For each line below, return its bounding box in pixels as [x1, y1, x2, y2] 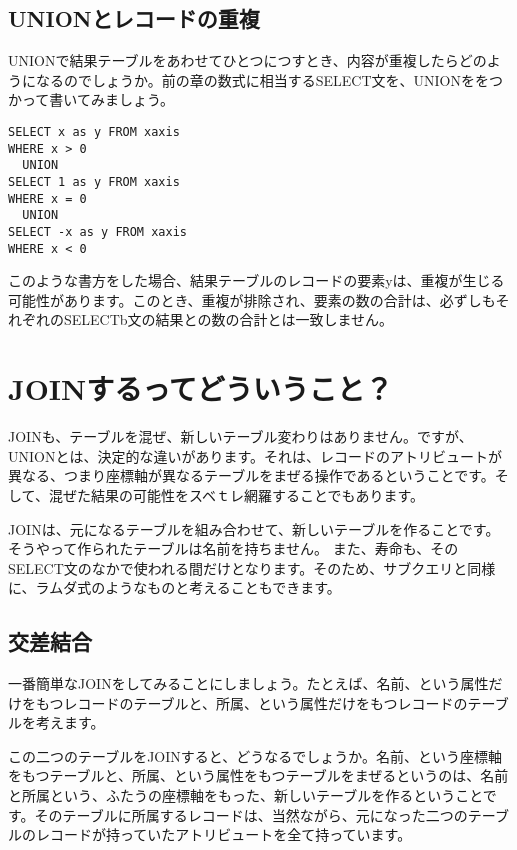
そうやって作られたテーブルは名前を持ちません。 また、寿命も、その [8, 538, 459, 559]
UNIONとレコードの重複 [8, 3, 260, 34]
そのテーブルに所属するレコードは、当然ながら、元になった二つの [34, 804, 468, 825]
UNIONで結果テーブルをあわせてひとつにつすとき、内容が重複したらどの [8, 50, 487, 71]
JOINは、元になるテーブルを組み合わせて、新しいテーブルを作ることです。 [8, 518, 500, 539]
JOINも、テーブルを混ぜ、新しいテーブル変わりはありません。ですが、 [8, 426, 473, 447]
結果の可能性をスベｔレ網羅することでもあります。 [90, 484, 425, 505]
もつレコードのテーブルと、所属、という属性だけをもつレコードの [35, 692, 468, 713]
